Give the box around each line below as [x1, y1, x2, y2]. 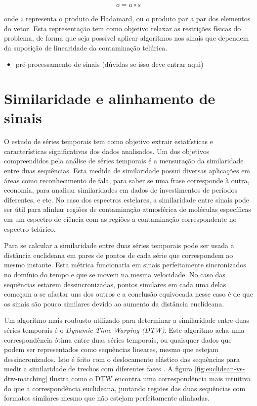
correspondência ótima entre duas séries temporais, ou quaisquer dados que [4, 334, 232, 345]
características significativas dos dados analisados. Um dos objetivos [4, 146, 210, 156]
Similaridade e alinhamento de [4, 88, 215, 108]
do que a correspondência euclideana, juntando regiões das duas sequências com [4, 383, 246, 393]
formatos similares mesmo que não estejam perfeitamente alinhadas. [4, 393, 210, 403]
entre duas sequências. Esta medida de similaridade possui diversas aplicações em [4, 165, 251, 176]
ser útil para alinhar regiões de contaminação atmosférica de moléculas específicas [4, 204, 251, 214]
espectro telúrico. [4, 223, 56, 234]
